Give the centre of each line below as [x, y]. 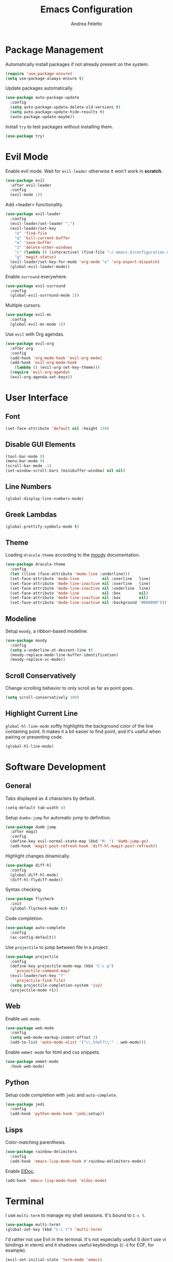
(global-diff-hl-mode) [34, 875]
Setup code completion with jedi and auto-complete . [61, 1095]
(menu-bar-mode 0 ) [25, 461]
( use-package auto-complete [36, 928]
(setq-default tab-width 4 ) [36, 808]
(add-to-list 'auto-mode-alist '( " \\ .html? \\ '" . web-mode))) [78, 1042]
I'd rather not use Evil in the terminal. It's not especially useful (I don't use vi [86, 1239]
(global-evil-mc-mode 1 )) [38, 324]
